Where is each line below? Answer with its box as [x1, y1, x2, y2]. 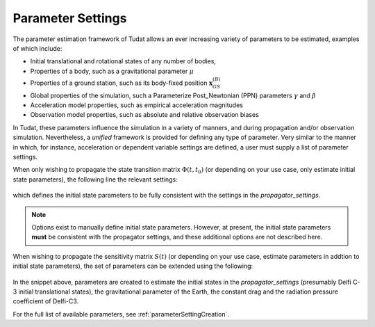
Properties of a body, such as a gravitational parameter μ [30, 67, 194, 75]
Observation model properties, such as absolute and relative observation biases [30, 111, 260, 119]
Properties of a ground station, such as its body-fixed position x [30, 79, 213, 87]
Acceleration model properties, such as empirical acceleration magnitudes [30, 101, 243, 109]
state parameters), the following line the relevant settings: [12, 175, 178, 184]
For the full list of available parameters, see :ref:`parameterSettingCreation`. [12, 310, 229, 318]
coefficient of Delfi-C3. [12, 297, 79, 305]
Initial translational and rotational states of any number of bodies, [30, 57, 217, 65]
